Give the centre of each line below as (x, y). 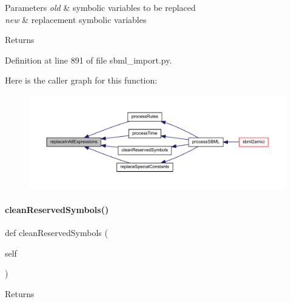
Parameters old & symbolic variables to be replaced (100, 7)
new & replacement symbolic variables (76, 19)
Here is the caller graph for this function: (81, 80)
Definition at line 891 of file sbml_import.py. (89, 60)
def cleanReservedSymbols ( (56, 233)
